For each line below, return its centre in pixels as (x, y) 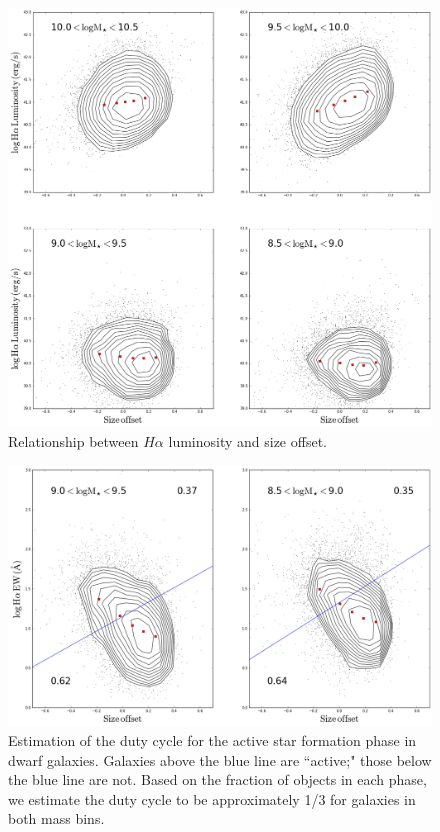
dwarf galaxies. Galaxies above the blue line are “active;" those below (220, 759)
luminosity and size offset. (247, 441)
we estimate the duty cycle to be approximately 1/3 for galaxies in (212, 798)
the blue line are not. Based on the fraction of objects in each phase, (217, 779)
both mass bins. (56, 818)
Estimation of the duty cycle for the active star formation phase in (212, 740)
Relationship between (73, 441)
